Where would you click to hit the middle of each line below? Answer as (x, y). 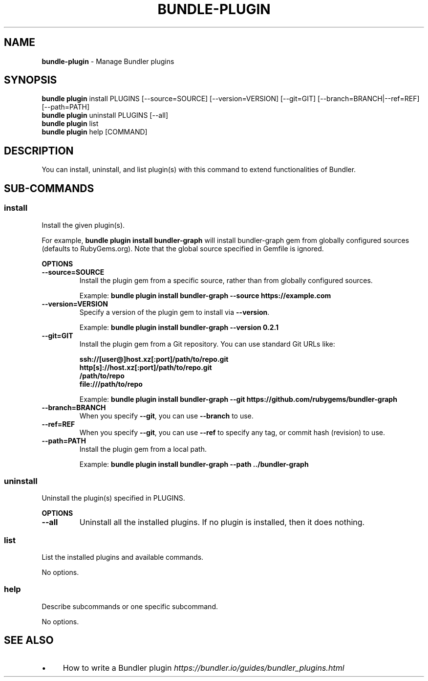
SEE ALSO (29, 640)
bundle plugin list (70, 124)
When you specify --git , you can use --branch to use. (166, 416)
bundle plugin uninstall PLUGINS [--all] (105, 115)
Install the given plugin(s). (83, 225)
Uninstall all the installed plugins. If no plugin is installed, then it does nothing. (222, 522)
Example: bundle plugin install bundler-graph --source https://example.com (205, 295)
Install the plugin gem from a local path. (143, 449)
